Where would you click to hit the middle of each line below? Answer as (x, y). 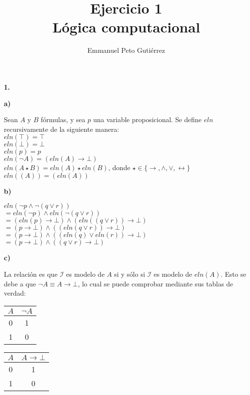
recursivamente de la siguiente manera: (62, 129)
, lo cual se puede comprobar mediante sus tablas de (156, 283)
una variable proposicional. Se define (147, 119)
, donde (119, 167)
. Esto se (233, 274)
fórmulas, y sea (63, 119)
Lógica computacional (126, 27)
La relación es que (31, 274)
